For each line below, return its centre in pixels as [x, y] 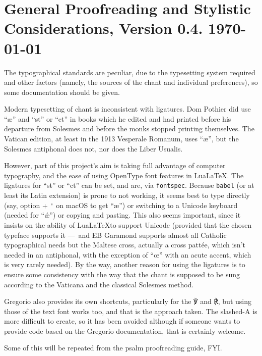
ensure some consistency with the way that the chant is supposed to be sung [122, 274]
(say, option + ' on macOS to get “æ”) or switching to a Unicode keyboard [121, 205]
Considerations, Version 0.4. [104, 28]
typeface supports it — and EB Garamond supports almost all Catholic [115, 235]
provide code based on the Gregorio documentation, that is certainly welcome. [125, 330]
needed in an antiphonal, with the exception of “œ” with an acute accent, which [128, 254]
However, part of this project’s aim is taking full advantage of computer [115, 165]
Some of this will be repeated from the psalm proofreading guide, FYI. [113, 348]
